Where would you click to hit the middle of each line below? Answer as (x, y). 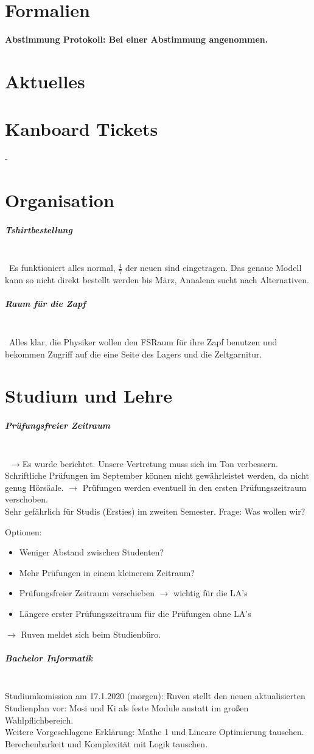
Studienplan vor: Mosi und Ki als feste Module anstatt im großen (127, 707)
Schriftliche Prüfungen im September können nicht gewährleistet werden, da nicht (157, 475)
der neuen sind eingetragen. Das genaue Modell (213, 268)
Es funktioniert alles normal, (62, 268)
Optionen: (23, 531)
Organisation (60, 200)
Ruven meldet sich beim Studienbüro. (91, 634)
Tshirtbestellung (39, 229)
